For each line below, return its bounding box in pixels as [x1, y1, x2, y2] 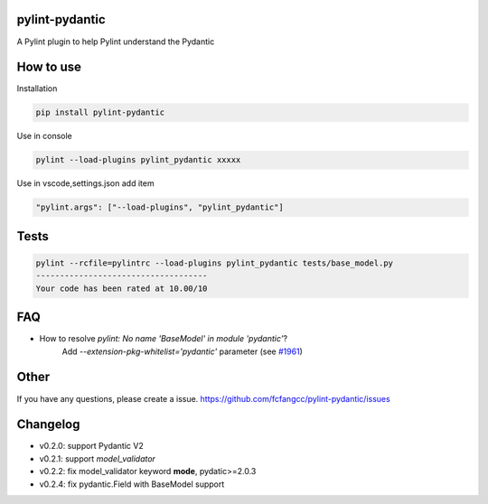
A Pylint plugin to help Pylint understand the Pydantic [16, 36, 215, 47]
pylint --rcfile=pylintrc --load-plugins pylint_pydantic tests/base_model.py [35, 257, 393, 268]
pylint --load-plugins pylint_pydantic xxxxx [35, 154, 241, 165]
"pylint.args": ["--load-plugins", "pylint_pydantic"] [35, 202, 284, 212]
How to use [16, 60, 81, 75]
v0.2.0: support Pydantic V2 [39, 441, 144, 452]
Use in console [16, 131, 72, 142]
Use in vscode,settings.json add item [16, 178, 155, 189]
